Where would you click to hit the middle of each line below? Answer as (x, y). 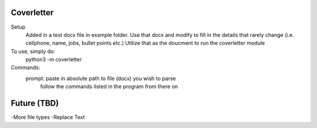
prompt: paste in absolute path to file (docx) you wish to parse (101, 78)
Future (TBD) (35, 103)
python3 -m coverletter (54, 60)
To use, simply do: (33, 51)
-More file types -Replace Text (48, 117)
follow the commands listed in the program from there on (109, 87)
